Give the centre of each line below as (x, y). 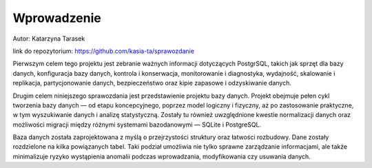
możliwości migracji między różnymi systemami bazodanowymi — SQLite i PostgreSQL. (137, 125)
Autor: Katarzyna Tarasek (49, 39)
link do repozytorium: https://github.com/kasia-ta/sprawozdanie (103, 51)
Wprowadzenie (57, 18)
